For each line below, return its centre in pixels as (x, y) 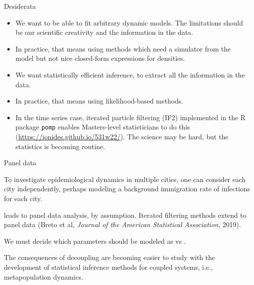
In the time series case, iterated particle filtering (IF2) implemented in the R (130, 117)
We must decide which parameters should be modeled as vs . (95, 241)
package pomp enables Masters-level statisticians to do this (103, 127)
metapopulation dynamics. (44, 276)
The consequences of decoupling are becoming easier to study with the (110, 257)
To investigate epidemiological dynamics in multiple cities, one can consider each (125, 179)
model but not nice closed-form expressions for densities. (100, 58)
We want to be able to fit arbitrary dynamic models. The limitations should (129, 22)
